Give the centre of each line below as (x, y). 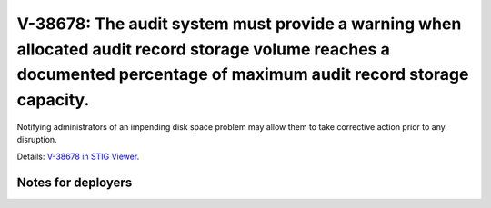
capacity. (53, 100)
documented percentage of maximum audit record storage (243, 75)
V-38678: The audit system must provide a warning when (239, 24)
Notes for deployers (75, 182)
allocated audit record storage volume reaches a (203, 49)
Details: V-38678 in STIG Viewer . (78, 156)
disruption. (37, 140)
